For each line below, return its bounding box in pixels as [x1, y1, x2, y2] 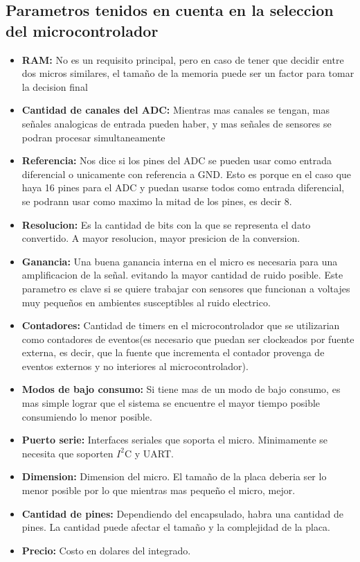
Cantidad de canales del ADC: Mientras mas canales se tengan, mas [21, 103, 330, 117]
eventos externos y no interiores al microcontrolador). [21, 358, 249, 373]
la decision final [21, 79, 88, 94]
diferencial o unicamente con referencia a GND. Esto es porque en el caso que [21, 166, 352, 181]
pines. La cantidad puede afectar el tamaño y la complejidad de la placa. [21, 520, 330, 534]
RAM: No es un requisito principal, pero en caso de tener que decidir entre [21, 52, 344, 67]
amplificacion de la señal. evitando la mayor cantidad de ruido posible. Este [21, 267, 343, 282]
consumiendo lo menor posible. [21, 409, 152, 423]
